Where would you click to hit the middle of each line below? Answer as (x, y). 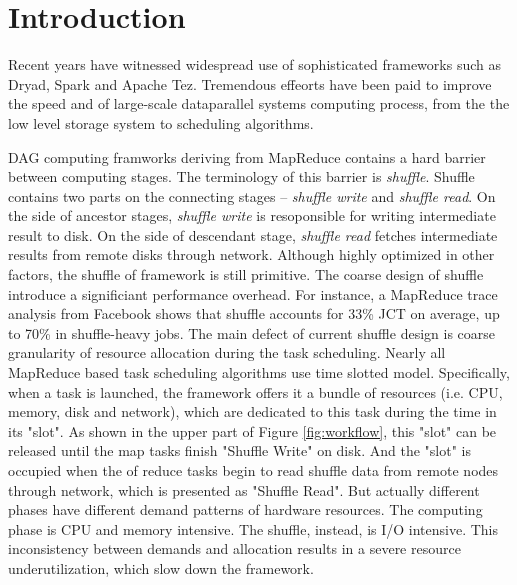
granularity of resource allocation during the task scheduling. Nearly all (227, 352)
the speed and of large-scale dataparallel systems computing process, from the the (259, 103)
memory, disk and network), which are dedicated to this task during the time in (252, 411)
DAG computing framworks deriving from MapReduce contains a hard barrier (247, 156)
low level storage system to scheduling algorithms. (161, 122)
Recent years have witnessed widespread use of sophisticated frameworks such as (254, 64)
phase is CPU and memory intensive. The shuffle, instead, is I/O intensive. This (253, 528)
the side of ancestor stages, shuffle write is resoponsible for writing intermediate (252, 215)
